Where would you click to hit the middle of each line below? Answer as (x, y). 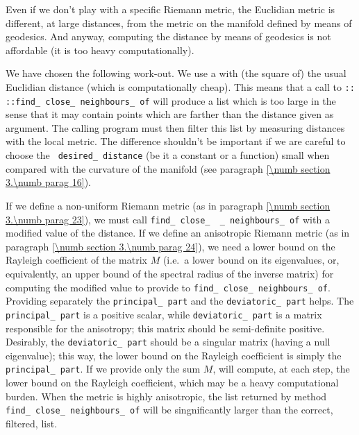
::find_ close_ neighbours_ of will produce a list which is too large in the (171, 100)
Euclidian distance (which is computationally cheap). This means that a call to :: (180, 86)
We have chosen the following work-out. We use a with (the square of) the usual (176, 73)
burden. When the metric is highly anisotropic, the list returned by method (166, 396)
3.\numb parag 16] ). (48, 182)
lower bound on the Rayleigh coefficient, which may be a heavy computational (172, 382)
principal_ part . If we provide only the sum (103, 369)
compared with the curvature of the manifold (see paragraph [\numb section (168, 168)
